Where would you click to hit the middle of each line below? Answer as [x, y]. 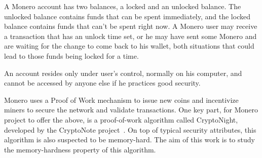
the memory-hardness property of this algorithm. [80, 149]
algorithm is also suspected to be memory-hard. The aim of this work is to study [129, 140]
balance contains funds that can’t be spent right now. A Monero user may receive [131, 26]
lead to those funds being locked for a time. [71, 55]
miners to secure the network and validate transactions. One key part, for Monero [131, 110]
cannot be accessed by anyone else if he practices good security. [102, 83]
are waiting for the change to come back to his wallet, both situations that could [129, 46]
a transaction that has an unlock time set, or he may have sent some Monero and [130, 36]
